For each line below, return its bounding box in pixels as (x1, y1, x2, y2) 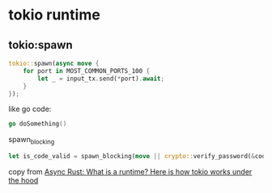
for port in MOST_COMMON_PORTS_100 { (23, 66, 151, 75)
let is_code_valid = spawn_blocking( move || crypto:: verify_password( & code (8, 152, 270, 161)
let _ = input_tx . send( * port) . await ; (37, 75, 164, 83)
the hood (8, 175, 39, 185)
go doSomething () (8, 120, 67, 128)
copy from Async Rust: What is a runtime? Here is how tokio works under (8, 166, 253, 176)
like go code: (8, 104, 52, 114)
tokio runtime (8, 6, 101, 24)
